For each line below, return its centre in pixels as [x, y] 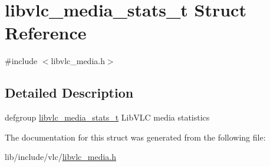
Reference [46, 33]
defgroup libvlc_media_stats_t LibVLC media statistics [107, 117]
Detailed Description [69, 93]
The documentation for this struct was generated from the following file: [135, 137]
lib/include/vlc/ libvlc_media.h [61, 157]
